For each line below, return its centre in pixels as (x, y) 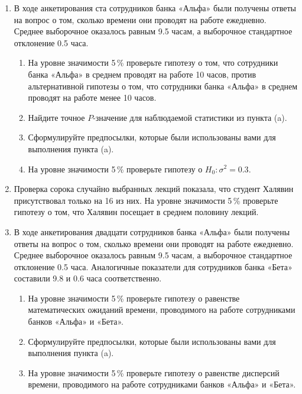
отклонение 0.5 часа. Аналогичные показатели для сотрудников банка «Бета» (153, 266)
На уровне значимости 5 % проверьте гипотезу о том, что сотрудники (153, 63)
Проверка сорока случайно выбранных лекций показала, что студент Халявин (154, 189)
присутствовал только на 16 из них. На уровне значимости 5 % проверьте (146, 200)
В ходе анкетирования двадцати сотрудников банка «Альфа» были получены (152, 231)
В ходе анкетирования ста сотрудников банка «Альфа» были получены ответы (155, 8)
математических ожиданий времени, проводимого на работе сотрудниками (162, 310)
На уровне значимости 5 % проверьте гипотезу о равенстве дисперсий (154, 372)
